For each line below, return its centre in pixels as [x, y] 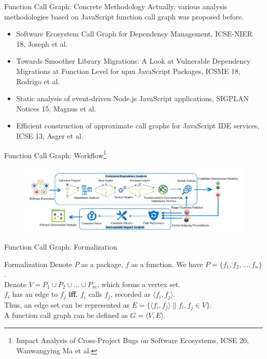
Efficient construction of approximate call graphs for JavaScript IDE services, [138, 126]
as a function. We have [167, 264]
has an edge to [35, 294]
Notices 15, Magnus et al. [56, 108]
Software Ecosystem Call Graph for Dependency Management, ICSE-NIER [134, 34]
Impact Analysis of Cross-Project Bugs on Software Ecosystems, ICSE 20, [132, 340]
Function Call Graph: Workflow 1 [55, 154]
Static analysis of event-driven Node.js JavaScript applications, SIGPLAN [132, 98]
